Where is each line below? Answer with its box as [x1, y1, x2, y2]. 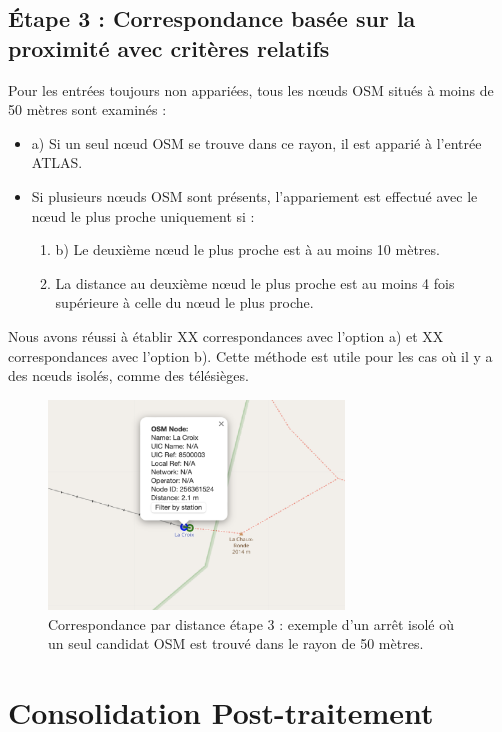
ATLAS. [31, 152, 83, 173]
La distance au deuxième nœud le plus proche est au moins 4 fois [55, 272, 455, 293]
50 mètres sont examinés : [8, 99, 167, 120]
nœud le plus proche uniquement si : [31, 205, 255, 226]
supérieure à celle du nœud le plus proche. [55, 292, 314, 313]
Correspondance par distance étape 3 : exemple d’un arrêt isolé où [48, 613, 455, 634]
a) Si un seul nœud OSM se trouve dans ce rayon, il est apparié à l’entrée [31, 132, 482, 153]
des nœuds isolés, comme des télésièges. [8, 365, 249, 386]
